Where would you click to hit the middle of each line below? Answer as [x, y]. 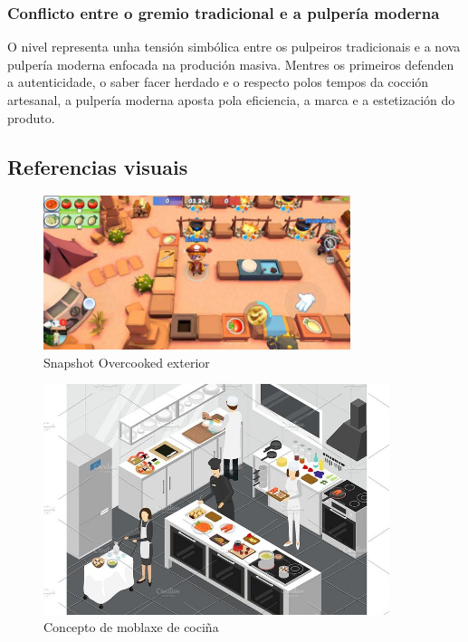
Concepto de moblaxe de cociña [131, 627]
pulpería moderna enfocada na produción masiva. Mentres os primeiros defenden [231, 64]
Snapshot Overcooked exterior [127, 362]
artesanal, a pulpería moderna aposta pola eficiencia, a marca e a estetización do [231, 100]
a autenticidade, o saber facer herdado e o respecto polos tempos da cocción [218, 82]
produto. [31, 117]
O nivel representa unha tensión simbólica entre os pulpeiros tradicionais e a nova [234, 47]
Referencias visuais [98, 166]
